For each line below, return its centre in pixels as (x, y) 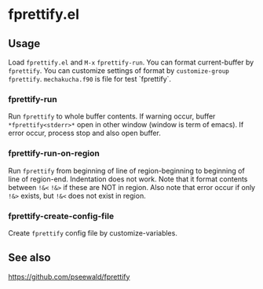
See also (29, 258)
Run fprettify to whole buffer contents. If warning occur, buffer (112, 116)
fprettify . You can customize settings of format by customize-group (119, 71)
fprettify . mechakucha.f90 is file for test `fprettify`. (89, 79)
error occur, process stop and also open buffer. (84, 133)
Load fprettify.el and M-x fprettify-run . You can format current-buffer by (131, 62)
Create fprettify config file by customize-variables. (93, 232)
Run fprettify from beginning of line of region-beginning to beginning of (126, 170)
